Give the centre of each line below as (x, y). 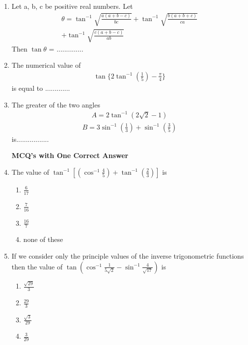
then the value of (37, 266)
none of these (43, 239)
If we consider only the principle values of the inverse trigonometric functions (128, 255)
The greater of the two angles (56, 104)
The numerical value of (46, 65)
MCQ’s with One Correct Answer (70, 155)
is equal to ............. (41, 88)
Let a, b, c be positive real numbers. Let (72, 6)
